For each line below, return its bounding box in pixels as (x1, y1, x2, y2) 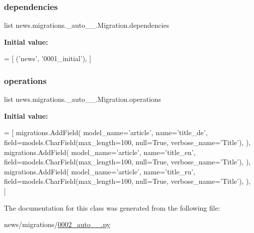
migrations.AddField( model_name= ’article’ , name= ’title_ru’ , (4, 166, 195, 176)
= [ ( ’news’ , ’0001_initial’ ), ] (4, 53, 91, 64)
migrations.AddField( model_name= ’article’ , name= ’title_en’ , (4, 147, 196, 157)
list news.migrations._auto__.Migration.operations (4, 94, 161, 104)
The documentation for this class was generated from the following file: (4, 202, 220, 213)
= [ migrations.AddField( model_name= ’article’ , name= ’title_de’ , (4, 127, 208, 138)
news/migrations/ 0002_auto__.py (4, 219, 110, 230)
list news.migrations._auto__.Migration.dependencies (4, 20, 169, 30)
